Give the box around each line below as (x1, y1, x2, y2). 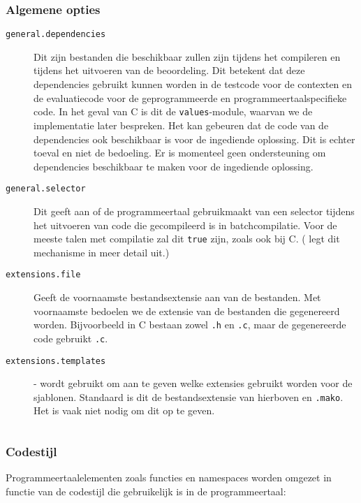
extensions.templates (6, 356, 106, 366)
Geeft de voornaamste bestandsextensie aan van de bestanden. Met (34, 290, 321, 305)
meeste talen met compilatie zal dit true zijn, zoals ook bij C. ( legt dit (34, 231, 340, 246)
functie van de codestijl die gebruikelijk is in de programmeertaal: (6, 483, 286, 498)
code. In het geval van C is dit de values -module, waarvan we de (34, 104, 313, 119)
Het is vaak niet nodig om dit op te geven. (34, 403, 215, 418)
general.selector (6, 184, 86, 194)
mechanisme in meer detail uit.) (34, 245, 170, 259)
